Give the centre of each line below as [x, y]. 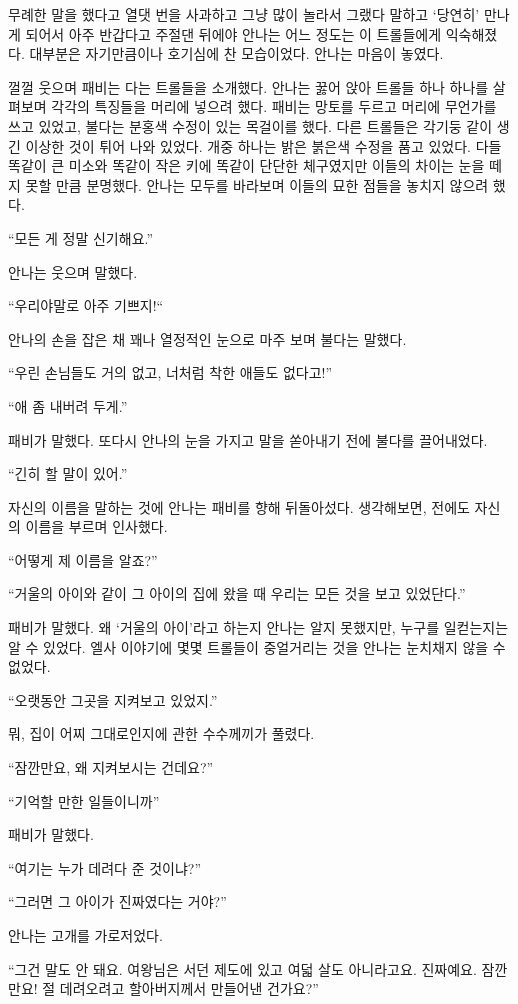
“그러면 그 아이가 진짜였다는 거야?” [117, 901]
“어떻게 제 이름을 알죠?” [83, 559]
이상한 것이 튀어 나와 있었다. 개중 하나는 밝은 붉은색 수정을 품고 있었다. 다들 [263, 145]
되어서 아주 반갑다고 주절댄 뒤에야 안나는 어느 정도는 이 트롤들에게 [233, 33]
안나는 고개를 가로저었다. [85, 935]
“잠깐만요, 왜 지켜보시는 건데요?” [111, 767]
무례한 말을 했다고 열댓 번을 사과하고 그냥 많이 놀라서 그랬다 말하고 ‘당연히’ [244, 14]
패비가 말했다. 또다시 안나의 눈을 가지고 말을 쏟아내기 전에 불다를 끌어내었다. [248, 439]
